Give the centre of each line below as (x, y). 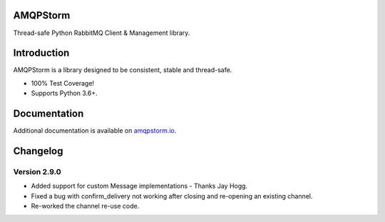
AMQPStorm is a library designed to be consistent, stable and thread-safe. (123, 70)
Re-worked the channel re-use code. (85, 206)
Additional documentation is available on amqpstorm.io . (95, 131)
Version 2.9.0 (37, 171)
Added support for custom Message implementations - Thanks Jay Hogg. (139, 186)
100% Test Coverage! (63, 83)
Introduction (41, 53)
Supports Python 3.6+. (64, 94)
